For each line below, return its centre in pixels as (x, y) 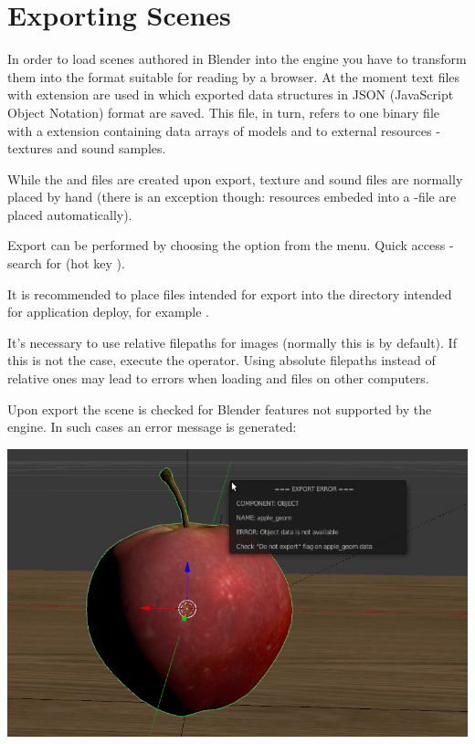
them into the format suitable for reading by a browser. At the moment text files (234, 76)
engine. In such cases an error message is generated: (152, 427)
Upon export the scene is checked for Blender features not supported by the (220, 409)
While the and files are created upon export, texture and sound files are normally (235, 178)
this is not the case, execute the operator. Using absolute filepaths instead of (222, 360)
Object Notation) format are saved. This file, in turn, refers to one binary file (223, 112)
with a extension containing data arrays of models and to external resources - (224, 130)
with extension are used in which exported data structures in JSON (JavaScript (231, 94)
